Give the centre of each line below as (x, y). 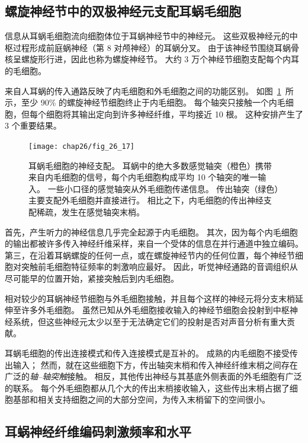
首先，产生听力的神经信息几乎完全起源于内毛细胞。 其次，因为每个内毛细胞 (151, 232)
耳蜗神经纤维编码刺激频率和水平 (98, 431)
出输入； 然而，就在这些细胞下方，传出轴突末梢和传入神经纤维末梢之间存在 (151, 364)
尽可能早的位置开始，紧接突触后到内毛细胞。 (92, 278)
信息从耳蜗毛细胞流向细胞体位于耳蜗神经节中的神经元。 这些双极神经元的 (147, 36)
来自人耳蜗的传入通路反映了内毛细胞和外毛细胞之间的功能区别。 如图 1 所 (149, 90)
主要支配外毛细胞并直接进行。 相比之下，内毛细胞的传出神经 (146, 200)
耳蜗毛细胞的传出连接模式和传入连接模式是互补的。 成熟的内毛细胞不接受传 (151, 353)
